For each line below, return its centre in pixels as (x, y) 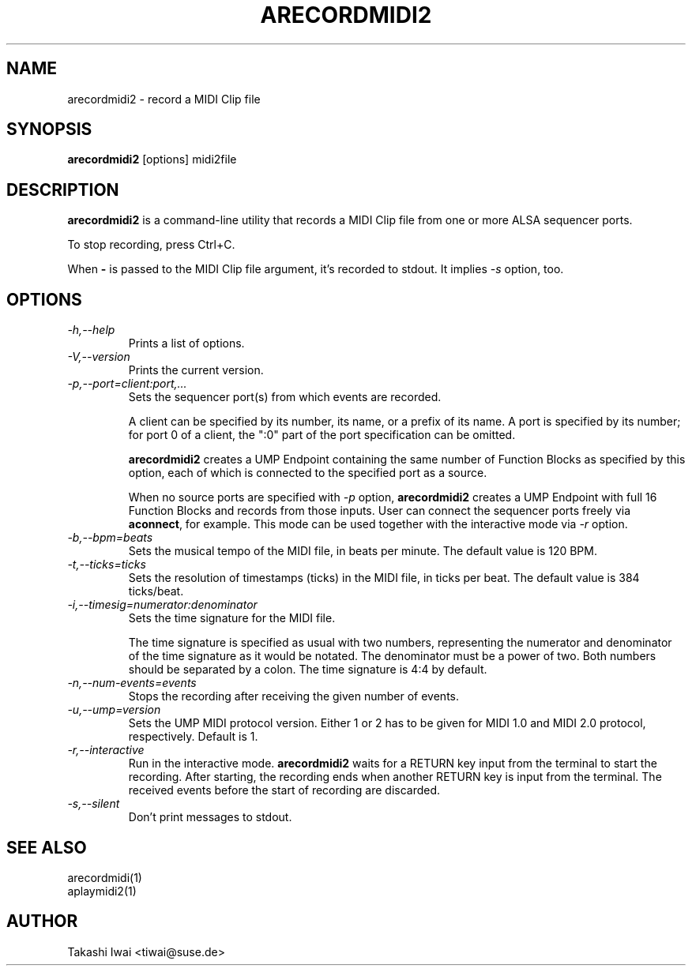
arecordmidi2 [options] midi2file (152, 159)
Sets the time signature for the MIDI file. (232, 618)
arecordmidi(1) (105, 877)
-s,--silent (94, 804)
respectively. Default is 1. (193, 737)
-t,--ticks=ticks (107, 565)
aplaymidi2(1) (102, 891)
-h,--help (91, 330)
